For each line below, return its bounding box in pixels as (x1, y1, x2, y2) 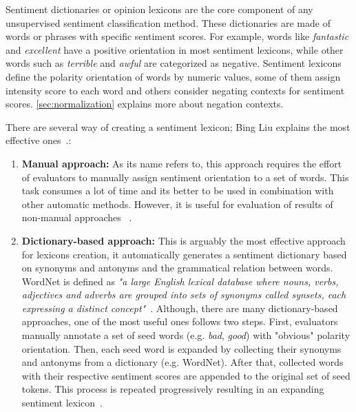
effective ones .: (6, 133, 72, 147)
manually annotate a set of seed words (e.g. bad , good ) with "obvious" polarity (21, 328, 350, 342)
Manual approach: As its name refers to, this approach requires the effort (21, 156, 342, 170)
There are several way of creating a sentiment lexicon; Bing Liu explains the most (6, 119, 350, 134)
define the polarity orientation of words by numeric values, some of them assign (6, 69, 341, 83)
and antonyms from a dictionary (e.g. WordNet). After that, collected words (21, 355, 344, 369)
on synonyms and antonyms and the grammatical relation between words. (21, 260, 333, 275)
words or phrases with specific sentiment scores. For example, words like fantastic (6, 29, 349, 43)
